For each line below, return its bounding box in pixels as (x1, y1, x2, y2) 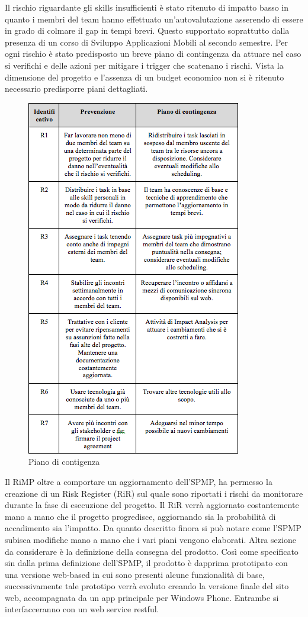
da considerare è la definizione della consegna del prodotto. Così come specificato (5, 545, 299, 557)
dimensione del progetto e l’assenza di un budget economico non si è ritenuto (5, 70, 284, 83)
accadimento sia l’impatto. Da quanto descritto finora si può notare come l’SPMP (5, 522, 301, 534)
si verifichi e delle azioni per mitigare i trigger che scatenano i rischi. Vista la (5, 59, 284, 71)
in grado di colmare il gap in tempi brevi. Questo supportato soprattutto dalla (5, 24, 290, 37)
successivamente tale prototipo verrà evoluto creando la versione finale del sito (5, 580, 289, 592)
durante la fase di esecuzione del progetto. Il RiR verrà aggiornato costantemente (5, 499, 299, 511)
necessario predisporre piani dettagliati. (5, 82, 148, 95)
